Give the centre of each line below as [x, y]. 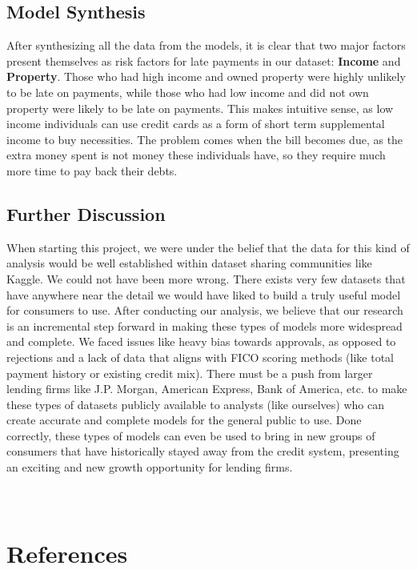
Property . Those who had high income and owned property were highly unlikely [206, 76]
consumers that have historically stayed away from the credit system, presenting [203, 451]
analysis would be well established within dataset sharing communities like [189, 263]
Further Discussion [86, 213]
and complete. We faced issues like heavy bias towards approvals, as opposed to [201, 341]
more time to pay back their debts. [92, 170]
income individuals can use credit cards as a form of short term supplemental [196, 124]
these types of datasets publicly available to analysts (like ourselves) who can [195, 404]
